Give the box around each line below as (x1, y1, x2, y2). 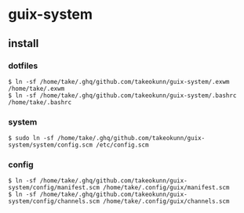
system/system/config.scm (8, 141, 93, 150)
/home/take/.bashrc (8, 98, 72, 106)
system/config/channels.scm (8, 197, 100, 205)
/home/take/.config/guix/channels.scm (103, 197, 230, 205)
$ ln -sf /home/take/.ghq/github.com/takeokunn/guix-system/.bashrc (8, 92, 237, 99)
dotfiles (8, 60, 38, 71)
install (8, 37, 39, 50)
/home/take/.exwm (8, 85, 65, 92)
